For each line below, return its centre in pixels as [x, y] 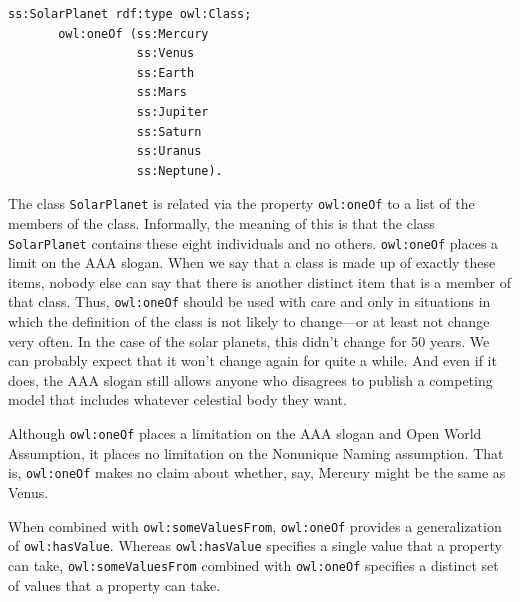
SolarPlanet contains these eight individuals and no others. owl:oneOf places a [253, 242]
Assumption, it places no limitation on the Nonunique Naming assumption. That [256, 452]
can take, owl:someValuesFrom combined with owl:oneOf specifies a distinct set [253, 564]
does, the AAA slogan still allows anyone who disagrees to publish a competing [250, 379]
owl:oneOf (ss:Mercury [133, 33]
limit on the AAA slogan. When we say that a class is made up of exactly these [252, 262]
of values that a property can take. [114, 584]
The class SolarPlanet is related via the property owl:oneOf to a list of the [241, 203]
